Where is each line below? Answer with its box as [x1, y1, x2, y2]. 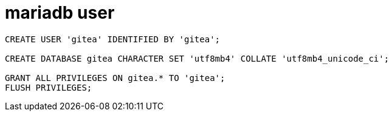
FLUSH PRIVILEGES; [5, 82, 92, 92]
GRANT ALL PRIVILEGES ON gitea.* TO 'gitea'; [5, 72, 225, 83]
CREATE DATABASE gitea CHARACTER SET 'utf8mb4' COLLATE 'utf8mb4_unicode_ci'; [5, 53, 390, 63]
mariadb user [5, 2, 115, 23]
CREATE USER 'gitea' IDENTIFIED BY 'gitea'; [5, 34, 221, 44]
